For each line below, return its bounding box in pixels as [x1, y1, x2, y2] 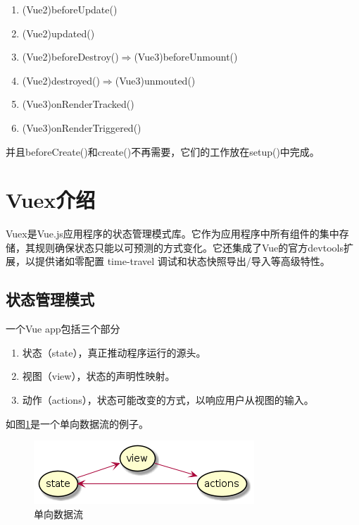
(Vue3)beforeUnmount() [134, 49, 238, 64]
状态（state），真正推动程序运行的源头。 [22, 345, 206, 359]
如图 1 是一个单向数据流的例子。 [6, 416, 149, 431]
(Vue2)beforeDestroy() [22, 49, 119, 64]
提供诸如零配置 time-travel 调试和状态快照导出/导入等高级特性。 [34, 254, 330, 268]
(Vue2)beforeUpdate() [22, 2, 118, 16]
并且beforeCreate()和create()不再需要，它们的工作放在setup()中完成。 [6, 144, 320, 159]
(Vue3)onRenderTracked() [22, 97, 134, 111]
